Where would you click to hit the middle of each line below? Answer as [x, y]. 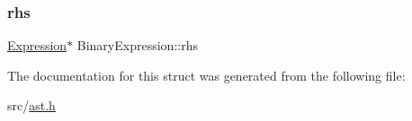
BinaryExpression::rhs [137, 45]
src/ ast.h [31, 105]
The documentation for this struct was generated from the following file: [206, 75]
